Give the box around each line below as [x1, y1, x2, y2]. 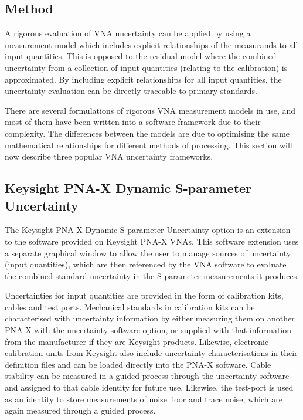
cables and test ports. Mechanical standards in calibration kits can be [5, 300, 255, 313]
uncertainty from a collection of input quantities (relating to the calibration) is [5, 61, 288, 73]
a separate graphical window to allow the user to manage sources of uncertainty [5, 246, 291, 259]
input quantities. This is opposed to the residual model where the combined [5, 50, 277, 62]
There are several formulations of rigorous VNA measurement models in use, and [5, 104, 296, 116]
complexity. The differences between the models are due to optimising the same [5, 127, 290, 139]
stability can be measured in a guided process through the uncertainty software [5, 370, 290, 382]
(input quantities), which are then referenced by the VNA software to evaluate [5, 258, 287, 270]
